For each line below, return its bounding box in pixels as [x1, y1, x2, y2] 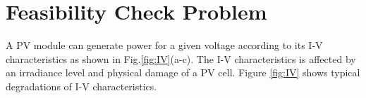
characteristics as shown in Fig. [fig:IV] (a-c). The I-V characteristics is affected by [6, 51, 356, 66]
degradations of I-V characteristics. [6, 78, 157, 93]
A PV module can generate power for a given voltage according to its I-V [6, 38, 323, 52]
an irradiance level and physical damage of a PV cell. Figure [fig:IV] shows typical [6, 65, 360, 80]
